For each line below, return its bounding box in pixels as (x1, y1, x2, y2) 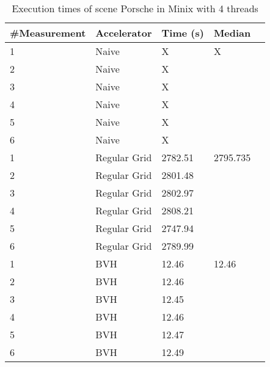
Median (213, 26, 251, 40)
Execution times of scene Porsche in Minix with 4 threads (12, 1, 258, 15)
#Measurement (10, 26, 86, 40)
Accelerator (95, 26, 152, 40)
